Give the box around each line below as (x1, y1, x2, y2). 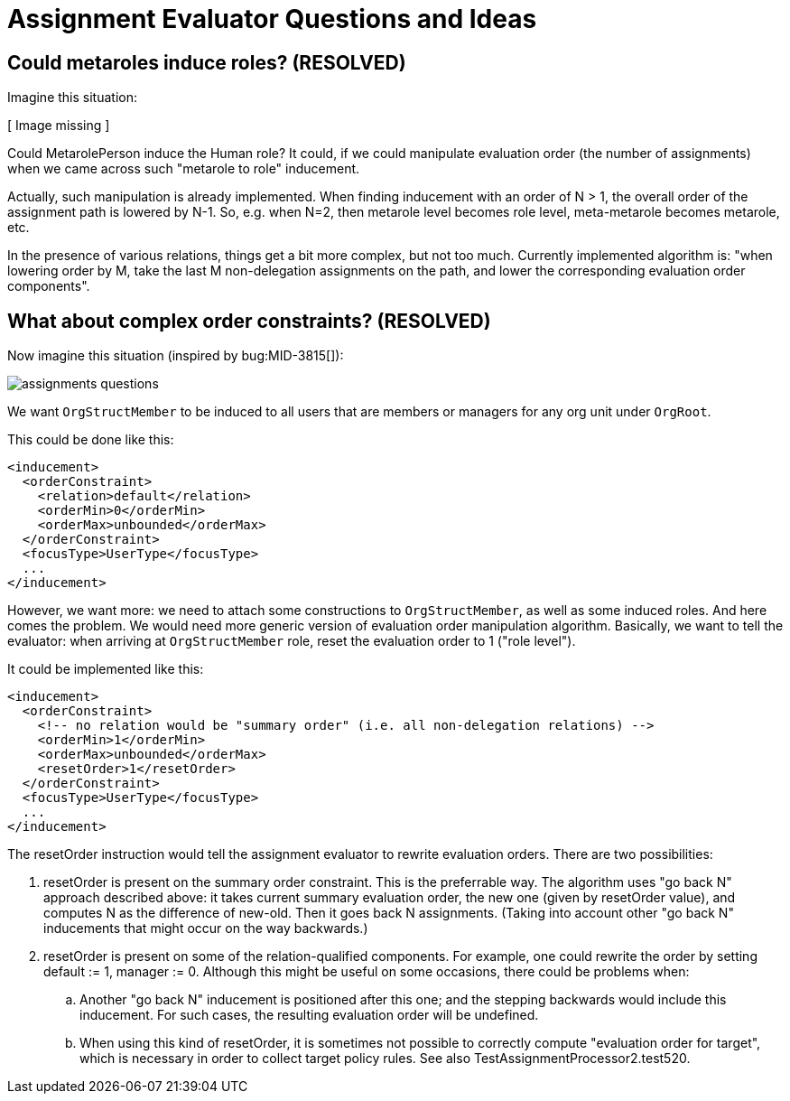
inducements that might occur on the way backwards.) (43, 920, 368, 937)
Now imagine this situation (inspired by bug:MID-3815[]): (7, 348, 344, 364)
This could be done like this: (7, 432, 174, 448)
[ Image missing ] (7, 117, 110, 134)
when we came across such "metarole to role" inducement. (7, 161, 360, 177)
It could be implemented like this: (7, 661, 204, 677)
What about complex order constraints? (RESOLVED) (7, 309, 491, 332)
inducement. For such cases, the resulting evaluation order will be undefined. (79, 1007, 539, 1023)
